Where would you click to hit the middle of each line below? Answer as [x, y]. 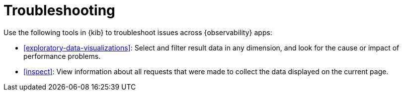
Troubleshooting [59, 10]
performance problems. [62, 56]
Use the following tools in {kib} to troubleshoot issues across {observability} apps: [138, 32]
